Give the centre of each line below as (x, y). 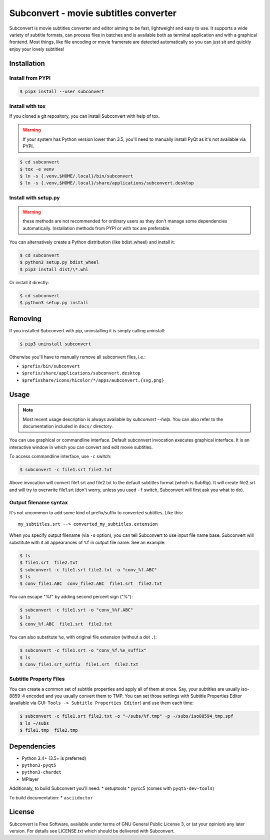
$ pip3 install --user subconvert (62, 92)
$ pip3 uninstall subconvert (55, 344)
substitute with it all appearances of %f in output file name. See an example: (87, 542)
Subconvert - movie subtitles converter (93, 13)
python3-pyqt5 (39, 765)
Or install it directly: (29, 282)
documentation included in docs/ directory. (68, 427)
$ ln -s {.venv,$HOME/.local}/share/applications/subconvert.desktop (107, 183)
